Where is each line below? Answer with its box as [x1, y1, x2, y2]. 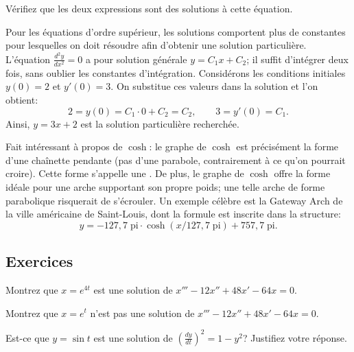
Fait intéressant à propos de [5, 139, 123, 154]
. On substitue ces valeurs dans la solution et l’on [110, 79, 318, 93]
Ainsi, [5, 116, 30, 130]
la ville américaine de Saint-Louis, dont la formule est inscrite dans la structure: [5, 207, 341, 221]
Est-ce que [5, 330, 49, 344]
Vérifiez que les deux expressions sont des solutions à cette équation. [5, 1, 293, 15]
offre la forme [274, 166, 331, 180]
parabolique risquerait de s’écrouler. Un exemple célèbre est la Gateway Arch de [5, 193, 343, 207]
